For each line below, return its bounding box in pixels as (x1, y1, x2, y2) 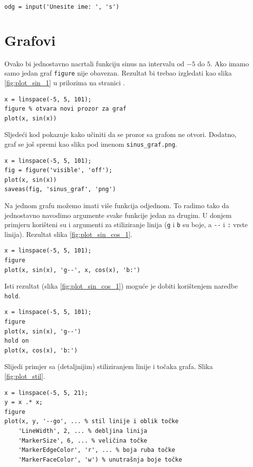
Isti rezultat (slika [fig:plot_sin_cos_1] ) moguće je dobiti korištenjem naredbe (4, 281, 238, 291)
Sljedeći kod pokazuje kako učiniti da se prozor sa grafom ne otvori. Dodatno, (4, 129, 236, 139)
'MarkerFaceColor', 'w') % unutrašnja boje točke (18, 456, 182, 463)
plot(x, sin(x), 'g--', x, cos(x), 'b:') (4, 266, 141, 273)
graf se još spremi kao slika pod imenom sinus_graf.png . (4, 138, 177, 149)
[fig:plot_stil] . (4, 371, 45, 381)
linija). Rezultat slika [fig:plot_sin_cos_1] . (4, 229, 132, 239)
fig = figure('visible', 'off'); (4, 167, 112, 174)
